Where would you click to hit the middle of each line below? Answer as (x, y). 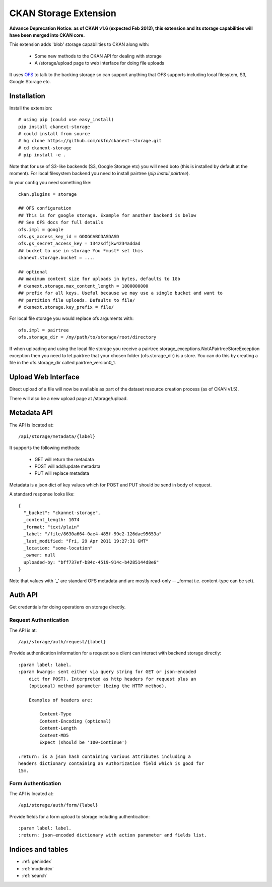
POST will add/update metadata (67, 466)
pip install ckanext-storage (54, 127)
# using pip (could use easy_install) (66, 120)
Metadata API (31, 413)
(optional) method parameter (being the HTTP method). (98, 686)
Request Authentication (39, 620)
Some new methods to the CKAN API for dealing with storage (98, 56)
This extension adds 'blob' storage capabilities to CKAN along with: (79, 44)
